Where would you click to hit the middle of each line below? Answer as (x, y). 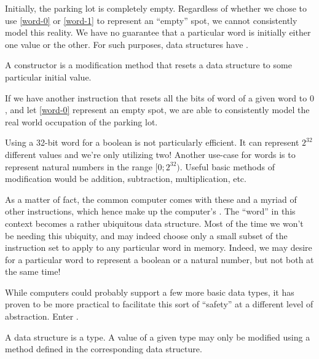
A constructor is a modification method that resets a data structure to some (148, 65)
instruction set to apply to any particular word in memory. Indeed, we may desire (159, 247)
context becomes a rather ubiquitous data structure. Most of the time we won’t (154, 223)
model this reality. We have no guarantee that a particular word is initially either (158, 32)
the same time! (33, 271)
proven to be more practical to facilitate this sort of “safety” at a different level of (159, 304)
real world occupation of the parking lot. (81, 121)
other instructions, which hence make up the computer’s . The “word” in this (150, 211)
